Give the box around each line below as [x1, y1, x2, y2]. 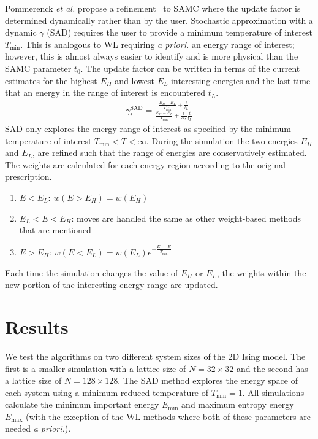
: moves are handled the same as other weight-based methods [71, 211, 301, 224]
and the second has [237, 362, 308, 375]
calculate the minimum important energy [5, 398, 159, 411]
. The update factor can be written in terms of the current [80, 61, 300, 74]
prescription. [5, 170, 52, 183]
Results [5, 314, 69, 339]
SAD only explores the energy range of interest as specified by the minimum [5, 122, 291, 135]
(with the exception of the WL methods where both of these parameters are [26, 410, 311, 422]
